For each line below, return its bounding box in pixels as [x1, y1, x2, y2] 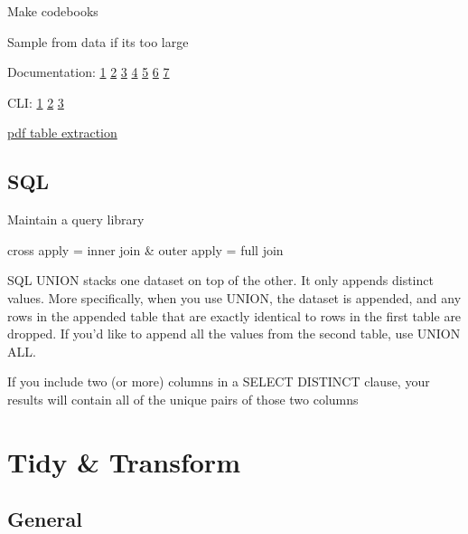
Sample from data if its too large [7, 32, 189, 51]
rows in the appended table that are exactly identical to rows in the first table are [7, 306, 462, 325]
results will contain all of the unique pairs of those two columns [7, 389, 359, 408]
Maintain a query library [7, 210, 145, 229]
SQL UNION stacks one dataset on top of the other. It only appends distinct [7, 271, 434, 290]
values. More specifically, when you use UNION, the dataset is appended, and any [7, 288, 462, 307]
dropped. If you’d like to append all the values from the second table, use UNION [7, 324, 461, 343]
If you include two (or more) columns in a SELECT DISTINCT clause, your [7, 372, 430, 391]
